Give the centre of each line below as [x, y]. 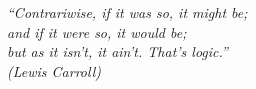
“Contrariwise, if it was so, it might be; [127, 12]
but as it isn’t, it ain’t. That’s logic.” [117, 51]
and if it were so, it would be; [97, 31]
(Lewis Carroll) [54, 70]
